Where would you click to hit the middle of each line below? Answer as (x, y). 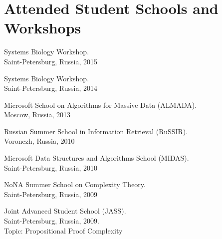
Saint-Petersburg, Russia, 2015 (51, 61)
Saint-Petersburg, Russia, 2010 (51, 167)
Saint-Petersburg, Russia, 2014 (51, 88)
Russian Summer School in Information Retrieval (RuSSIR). (96, 131)
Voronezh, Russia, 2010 (39, 141)
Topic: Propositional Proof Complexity (63, 230)
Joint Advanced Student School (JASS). (65, 211)
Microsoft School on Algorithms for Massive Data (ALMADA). (101, 105)
